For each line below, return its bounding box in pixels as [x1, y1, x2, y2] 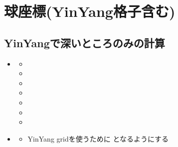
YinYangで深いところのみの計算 [4, 35, 165, 50]
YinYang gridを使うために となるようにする [27, 133, 169, 144]
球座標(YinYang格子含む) [4, 1, 176, 21]
